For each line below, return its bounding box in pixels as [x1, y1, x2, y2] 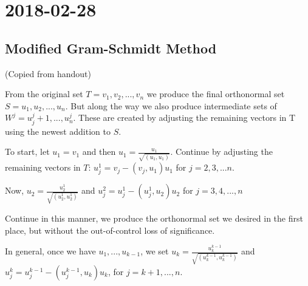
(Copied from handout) [5, 67, 92, 80]
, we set [140, 245, 169, 257]
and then [82, 145, 116, 158]
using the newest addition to [5, 124, 111, 137]
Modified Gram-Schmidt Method [5, 38, 217, 57]
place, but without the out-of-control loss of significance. [5, 223, 215, 236]
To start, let [5, 145, 50, 158]
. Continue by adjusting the [170, 145, 273, 158]
